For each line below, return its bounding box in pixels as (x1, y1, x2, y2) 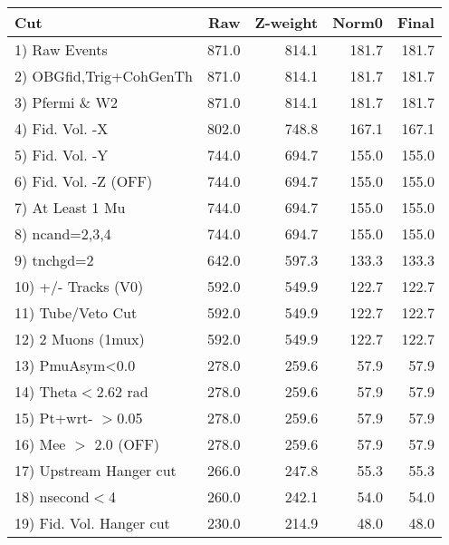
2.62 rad (96, 381, 148, 402)
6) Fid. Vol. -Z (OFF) (14, 170, 153, 191)
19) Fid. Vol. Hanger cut (14, 512, 170, 533)
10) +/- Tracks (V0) (14, 276, 144, 297)
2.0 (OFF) (94, 433, 159, 454)
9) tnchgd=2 (14, 249, 94, 270)
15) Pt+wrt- (14, 407, 93, 428)
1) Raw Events (14, 39, 108, 60)
